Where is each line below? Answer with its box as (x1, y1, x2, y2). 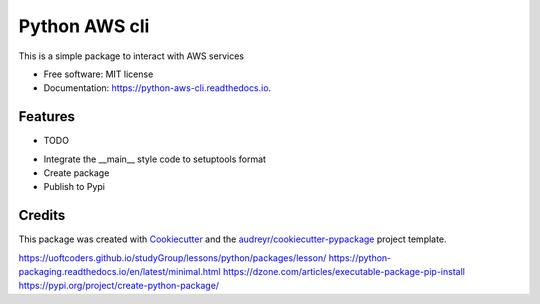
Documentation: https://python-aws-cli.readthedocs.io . (43, 82, 272, 94)
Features (18, 108, 75, 125)
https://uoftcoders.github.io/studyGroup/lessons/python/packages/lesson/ (18, 251, 327, 264)
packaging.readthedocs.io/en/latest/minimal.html (18, 266, 221, 278)
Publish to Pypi (43, 181, 105, 193)
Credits (18, 207, 66, 224)
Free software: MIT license (43, 68, 154, 80)
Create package (43, 167, 110, 179)
